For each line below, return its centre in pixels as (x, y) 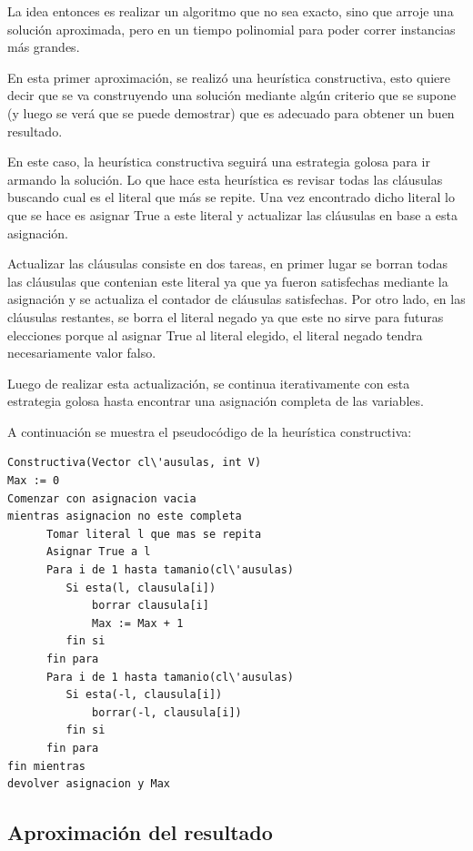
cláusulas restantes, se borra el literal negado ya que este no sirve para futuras (226, 316)
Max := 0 (34, 481)
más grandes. (44, 47)
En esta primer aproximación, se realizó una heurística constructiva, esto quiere (229, 77)
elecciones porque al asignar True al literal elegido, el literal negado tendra (215, 334)
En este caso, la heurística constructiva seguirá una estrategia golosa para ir (219, 162)
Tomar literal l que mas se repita (154, 534)
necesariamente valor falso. (82, 353)
